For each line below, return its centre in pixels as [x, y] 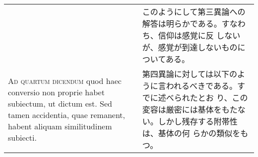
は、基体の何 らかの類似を [191, 133]
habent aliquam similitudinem [60, 126]
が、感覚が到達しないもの [190, 47]
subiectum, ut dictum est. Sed [60, 103]
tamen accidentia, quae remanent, [67, 115]
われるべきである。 [201, 86]
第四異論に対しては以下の [190, 74]
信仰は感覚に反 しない [199, 35]
